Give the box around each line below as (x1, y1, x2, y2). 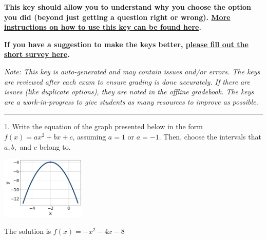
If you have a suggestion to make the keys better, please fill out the (4, 38, 249, 49)
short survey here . (4, 49, 70, 59)
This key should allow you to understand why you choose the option (4, 2, 252, 12)
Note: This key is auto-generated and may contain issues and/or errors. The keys (4, 66, 260, 76)
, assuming (72, 131, 106, 142)
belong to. (39, 141, 71, 152)
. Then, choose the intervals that (159, 131, 261, 142)
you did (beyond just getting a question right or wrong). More (4, 11, 231, 22)
